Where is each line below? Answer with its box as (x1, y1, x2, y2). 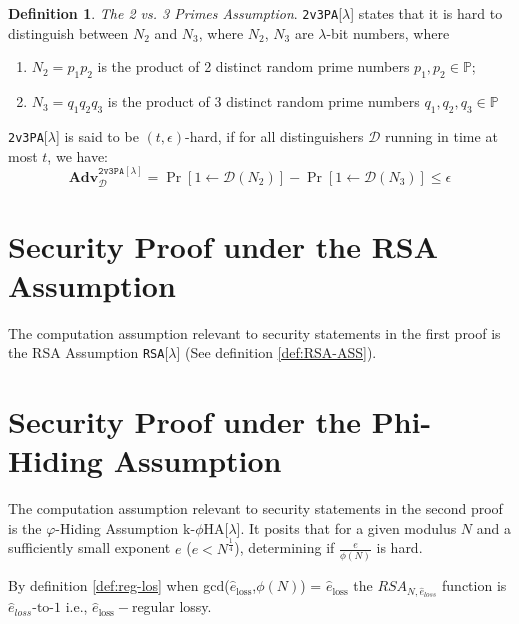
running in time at (385, 125, 498, 146)
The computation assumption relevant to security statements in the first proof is (8, 322, 501, 343)
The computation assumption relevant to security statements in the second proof (8, 498, 503, 519)
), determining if (234, 537, 335, 558)
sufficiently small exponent (8, 537, 171, 558)
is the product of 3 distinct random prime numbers (107, 91, 420, 112)
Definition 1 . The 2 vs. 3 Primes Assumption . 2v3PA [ (8, 3, 343, 23)
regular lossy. (131, 596, 212, 617)
